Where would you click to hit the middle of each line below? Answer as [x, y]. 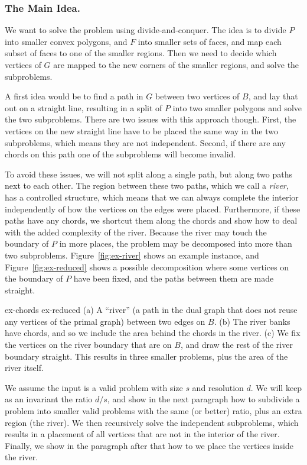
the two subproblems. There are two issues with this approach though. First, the [151, 119]
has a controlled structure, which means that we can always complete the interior [152, 197]
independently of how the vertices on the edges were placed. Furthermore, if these [153, 209]
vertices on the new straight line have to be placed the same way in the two [142, 130]
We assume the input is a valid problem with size [94, 387]
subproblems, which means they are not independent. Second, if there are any [146, 142]
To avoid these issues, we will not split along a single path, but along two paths [149, 174]
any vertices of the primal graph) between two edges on [105, 321]
